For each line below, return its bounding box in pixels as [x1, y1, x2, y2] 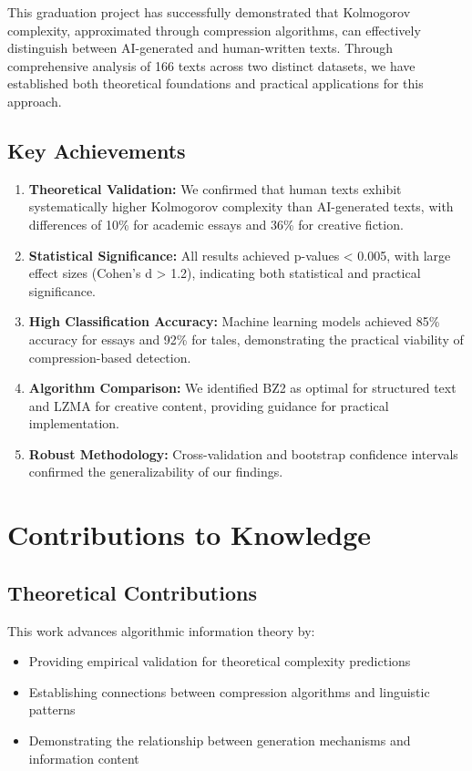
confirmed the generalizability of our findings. [28, 462, 283, 481]
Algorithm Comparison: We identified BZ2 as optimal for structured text [28, 378, 457, 397]
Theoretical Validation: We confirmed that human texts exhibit [28, 179, 402, 198]
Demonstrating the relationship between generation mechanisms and [28, 731, 411, 750]
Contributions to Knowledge [7, 516, 372, 553]
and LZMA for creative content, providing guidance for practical [28, 396, 389, 415]
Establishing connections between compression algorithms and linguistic [28, 682, 430, 701]
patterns [28, 700, 76, 719]
